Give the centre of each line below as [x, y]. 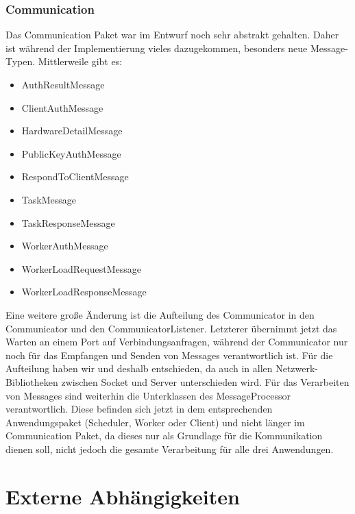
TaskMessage [49, 199]
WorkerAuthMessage [65, 246]
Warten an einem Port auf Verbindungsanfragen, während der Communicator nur [177, 342]
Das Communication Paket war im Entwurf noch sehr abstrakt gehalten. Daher [172, 35]
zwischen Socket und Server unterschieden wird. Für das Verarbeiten [205, 381]
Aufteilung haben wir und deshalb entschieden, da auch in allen [139, 368]
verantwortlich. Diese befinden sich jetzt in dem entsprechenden [139, 409]
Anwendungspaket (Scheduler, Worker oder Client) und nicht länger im [155, 422]
